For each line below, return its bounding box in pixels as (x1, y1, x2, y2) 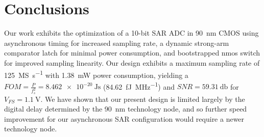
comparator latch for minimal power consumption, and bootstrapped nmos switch (4, 47, 260, 58)
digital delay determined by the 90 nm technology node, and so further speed (4, 103, 247, 114)
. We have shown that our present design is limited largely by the (40, 93, 245, 104)
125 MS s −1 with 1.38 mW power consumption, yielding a (4, 68, 188, 80)
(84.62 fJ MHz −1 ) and (103, 79, 175, 92)
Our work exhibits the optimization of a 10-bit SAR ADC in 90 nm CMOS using (4, 28, 259, 38)
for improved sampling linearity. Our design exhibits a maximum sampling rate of (4, 57, 260, 68)
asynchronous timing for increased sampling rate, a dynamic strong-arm (4, 37, 229, 48)
